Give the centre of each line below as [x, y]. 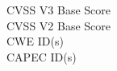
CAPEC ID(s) [42, 56]
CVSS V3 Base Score [59, 10]
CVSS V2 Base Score [59, 25]
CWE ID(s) [35, 41]
